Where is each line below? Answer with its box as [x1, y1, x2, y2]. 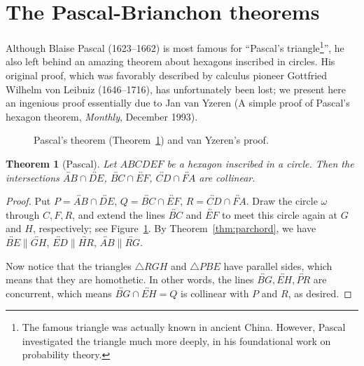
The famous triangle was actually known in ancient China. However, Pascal [22, 320, 346, 334]
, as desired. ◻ [288, 285, 352, 300]
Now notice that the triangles [6, 258, 132, 273]
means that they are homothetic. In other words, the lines [6, 272, 254, 287]
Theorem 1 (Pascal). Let [6, 156, 117, 170]
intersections [6, 170, 59, 184]
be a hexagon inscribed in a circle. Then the [167, 156, 354, 170]
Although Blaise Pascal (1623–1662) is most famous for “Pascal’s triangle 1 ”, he [6, 39, 344, 55]
